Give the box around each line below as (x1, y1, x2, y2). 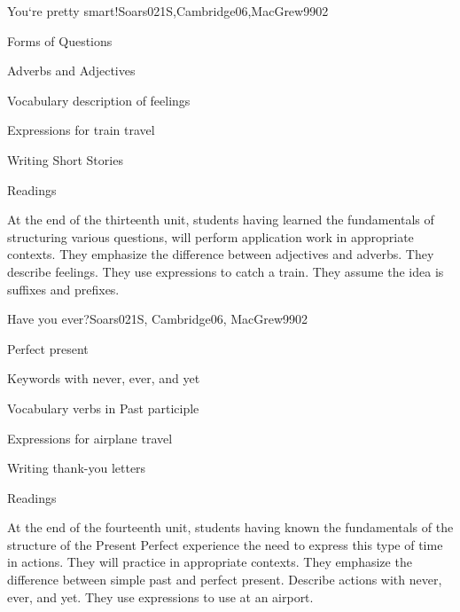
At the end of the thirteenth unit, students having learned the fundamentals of (7, 210, 434, 229)
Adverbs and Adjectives (7, 61, 136, 80)
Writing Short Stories (7, 150, 123, 169)
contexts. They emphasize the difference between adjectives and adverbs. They (7, 245, 434, 263)
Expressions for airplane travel (7, 428, 173, 447)
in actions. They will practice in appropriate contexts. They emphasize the (7, 553, 412, 571)
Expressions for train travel (7, 121, 155, 139)
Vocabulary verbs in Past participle (7, 398, 199, 417)
